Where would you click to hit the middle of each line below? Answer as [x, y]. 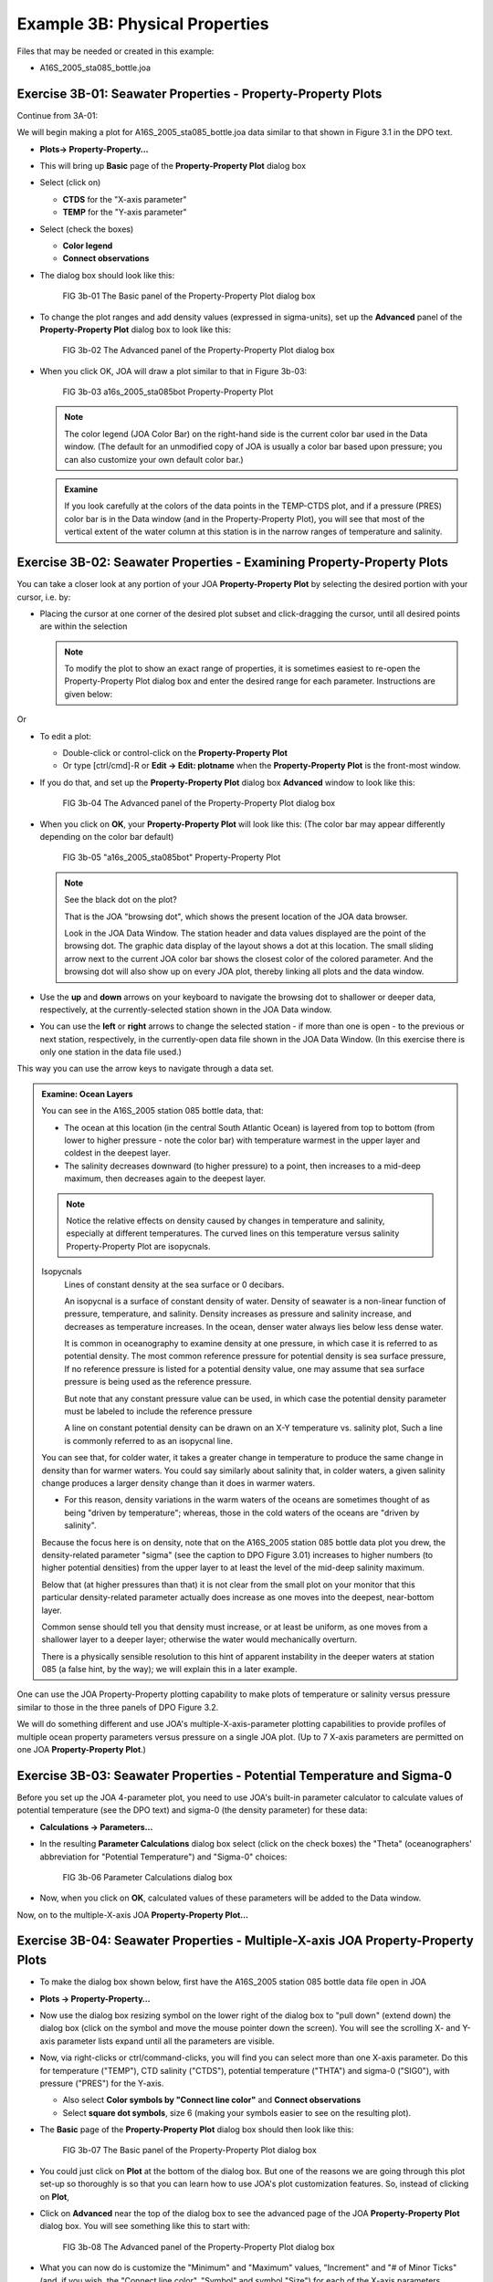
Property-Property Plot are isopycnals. [138, 1246]
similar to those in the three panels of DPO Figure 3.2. [118, 1707]
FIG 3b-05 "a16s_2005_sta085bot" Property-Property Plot [172, 857]
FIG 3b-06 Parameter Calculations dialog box [147, 1877]
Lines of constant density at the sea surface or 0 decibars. [174, 1284]
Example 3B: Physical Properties [143, 24]
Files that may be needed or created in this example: [115, 51]
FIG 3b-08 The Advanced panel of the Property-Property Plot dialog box [199, 2246]
